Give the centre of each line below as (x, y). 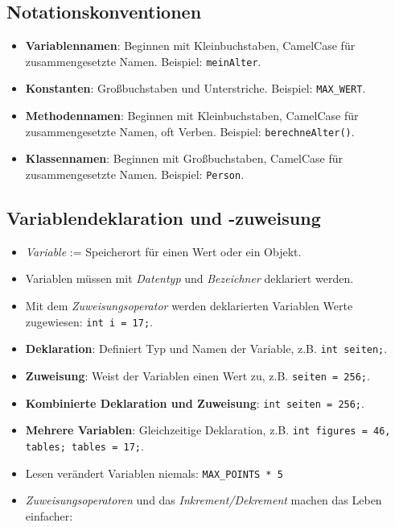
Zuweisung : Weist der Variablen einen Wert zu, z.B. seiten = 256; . (197, 375)
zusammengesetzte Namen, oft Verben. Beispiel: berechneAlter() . (190, 131)
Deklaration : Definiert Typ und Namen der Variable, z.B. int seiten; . (206, 349)
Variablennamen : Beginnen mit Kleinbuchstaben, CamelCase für (190, 46)
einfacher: (49, 515)
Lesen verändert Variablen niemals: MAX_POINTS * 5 (154, 473)
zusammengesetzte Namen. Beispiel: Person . (135, 174)
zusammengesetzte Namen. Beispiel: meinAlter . (143, 61)
